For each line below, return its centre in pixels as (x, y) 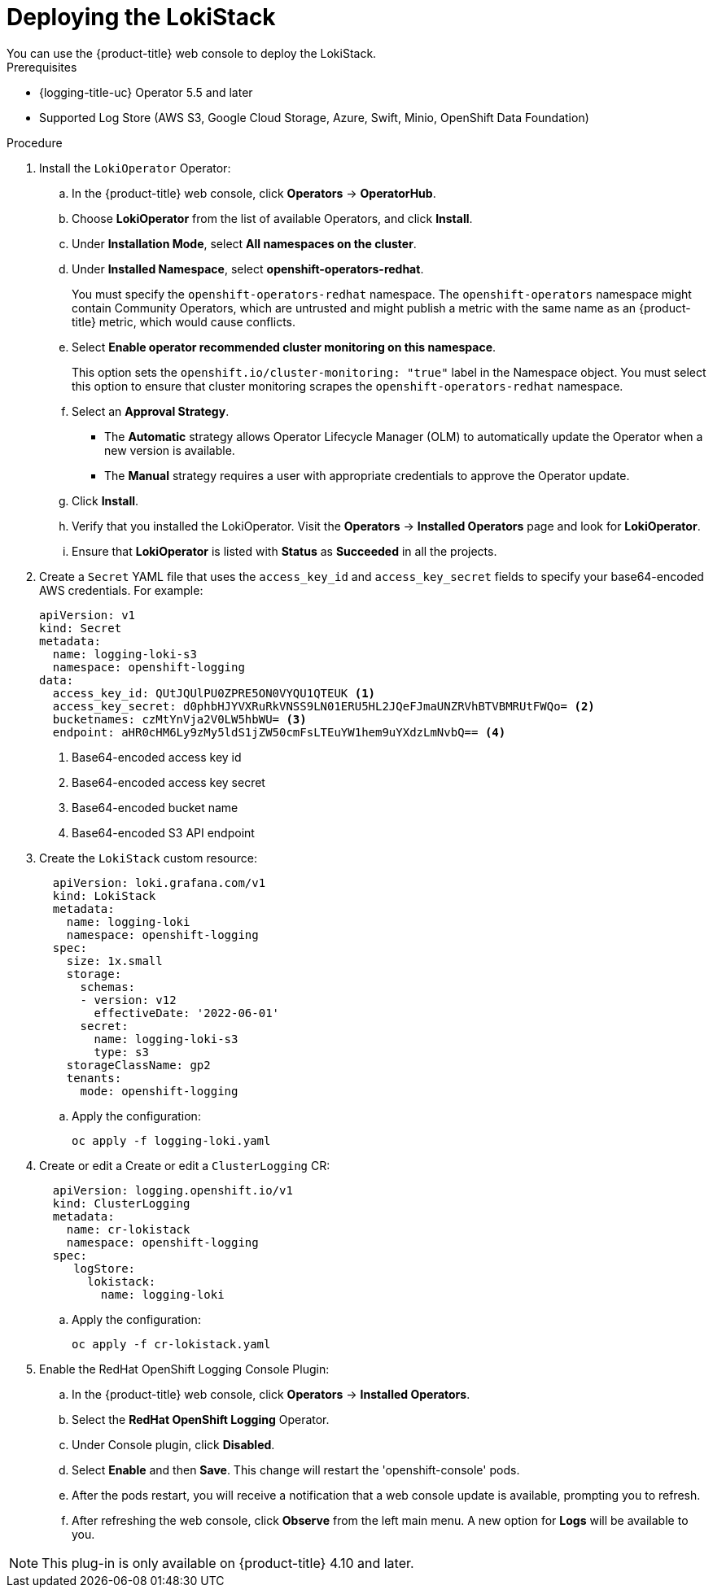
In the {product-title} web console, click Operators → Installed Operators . (271, 1394)
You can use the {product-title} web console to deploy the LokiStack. (192, 53)
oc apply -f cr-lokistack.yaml (171, 1344)
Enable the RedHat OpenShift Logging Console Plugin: (184, 1369)
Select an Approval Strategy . (151, 411)
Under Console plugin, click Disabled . (173, 1444)
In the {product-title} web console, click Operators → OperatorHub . (254, 193)
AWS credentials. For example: (121, 590)
